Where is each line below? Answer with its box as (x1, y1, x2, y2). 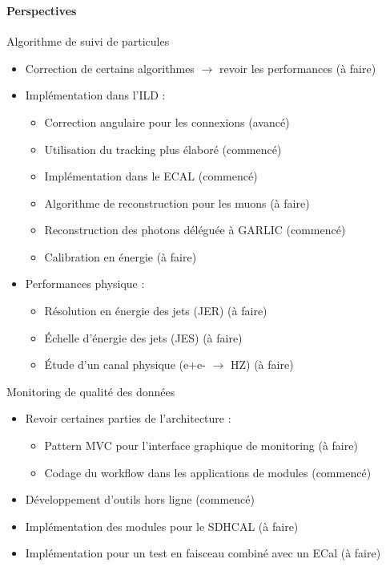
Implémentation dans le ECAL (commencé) (44, 168, 258, 184)
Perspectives (6, 2, 77, 18)
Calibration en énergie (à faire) (44, 248, 197, 265)
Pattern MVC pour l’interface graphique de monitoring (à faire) (44, 437, 358, 454)
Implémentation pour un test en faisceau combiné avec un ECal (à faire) (25, 545, 381, 561)
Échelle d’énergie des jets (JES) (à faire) (44, 329, 243, 346)
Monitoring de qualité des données (6, 383, 175, 399)
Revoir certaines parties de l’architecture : (25, 410, 231, 427)
